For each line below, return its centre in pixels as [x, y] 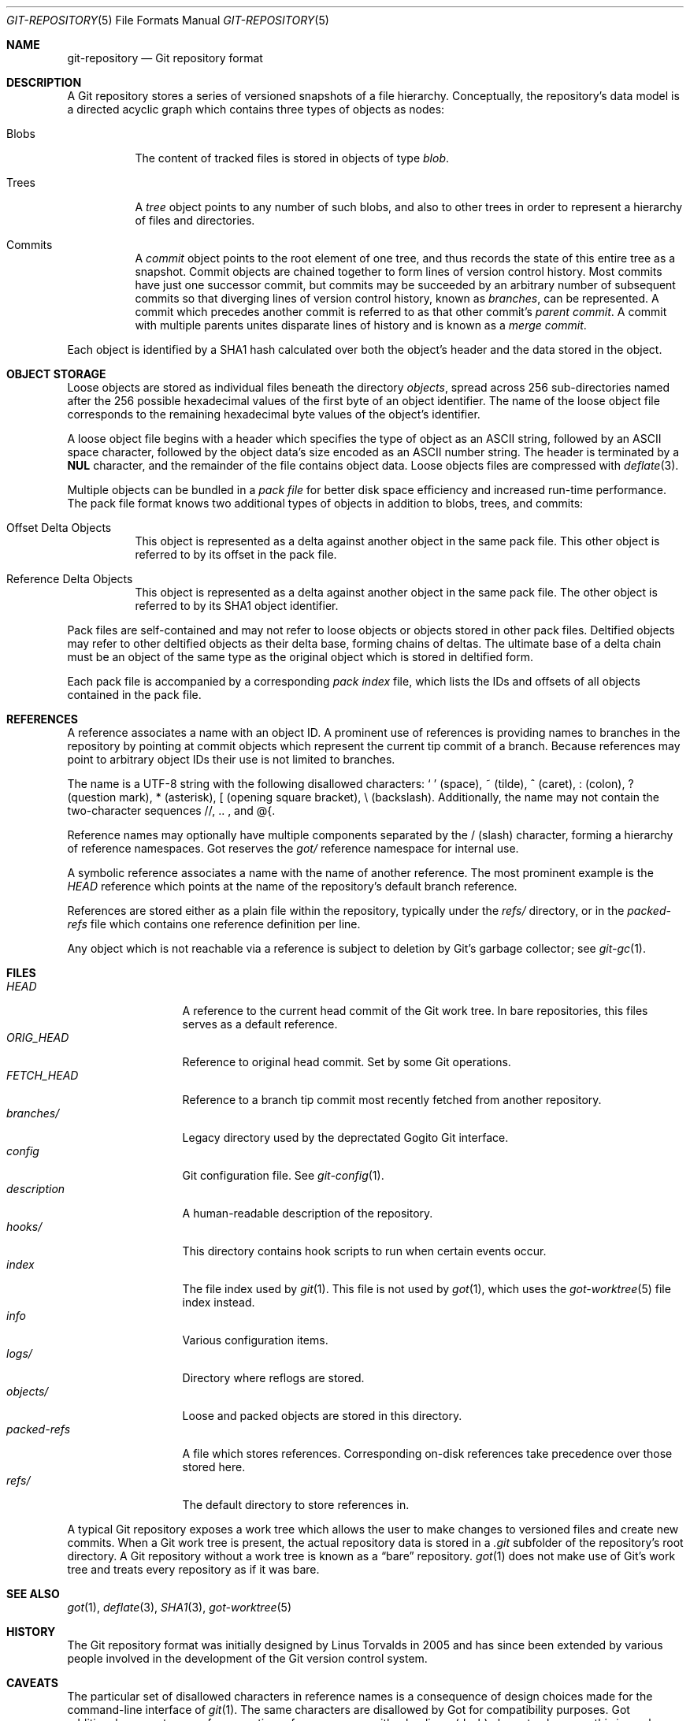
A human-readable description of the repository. [308, 1213]
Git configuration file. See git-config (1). [283, 1175]
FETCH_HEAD [43, 1075]
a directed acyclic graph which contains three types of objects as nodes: [256, 109]
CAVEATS [32, 1683]
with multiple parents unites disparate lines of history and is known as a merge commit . [361, 325]
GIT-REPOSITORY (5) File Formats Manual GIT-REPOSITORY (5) [168, 20]
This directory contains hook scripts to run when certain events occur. [364, 1251]
